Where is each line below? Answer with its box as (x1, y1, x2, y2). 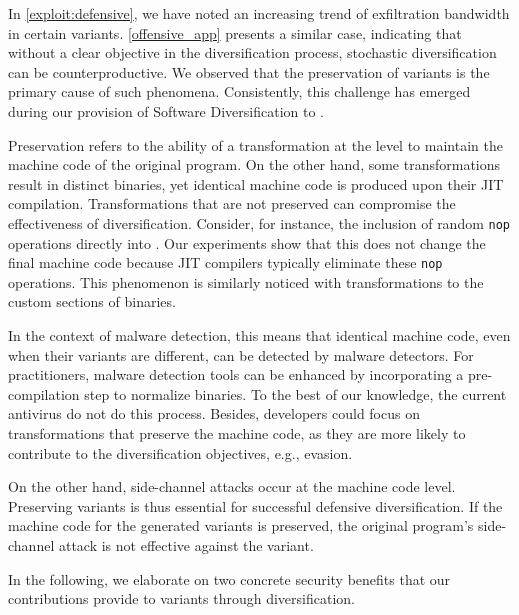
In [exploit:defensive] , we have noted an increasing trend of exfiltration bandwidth (8, 3, 510, 23)
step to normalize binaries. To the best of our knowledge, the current (84, 383, 507, 404)
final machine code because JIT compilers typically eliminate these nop (8, 252, 443, 273)
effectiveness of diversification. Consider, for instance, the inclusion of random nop (8, 212, 510, 233)
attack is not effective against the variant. (58, 534, 314, 555)
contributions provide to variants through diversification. (8, 588, 355, 609)
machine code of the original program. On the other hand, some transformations (8, 154, 501, 175)
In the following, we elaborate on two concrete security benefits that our (8, 568, 451, 589)
